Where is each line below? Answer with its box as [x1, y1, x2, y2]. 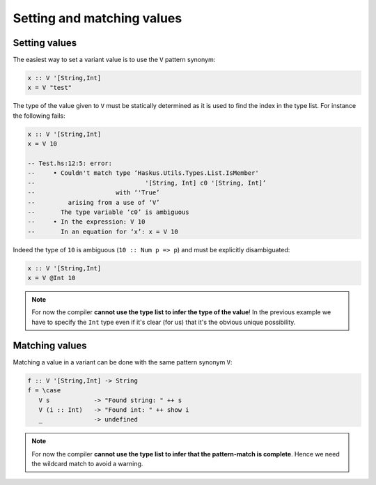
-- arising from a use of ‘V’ [27, 199, 160, 206]
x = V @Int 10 [27, 274, 76, 282]
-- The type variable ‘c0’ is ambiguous [27, 208, 189, 216]
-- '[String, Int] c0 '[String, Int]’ [27, 178, 267, 187]
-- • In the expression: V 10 [27, 218, 146, 226]
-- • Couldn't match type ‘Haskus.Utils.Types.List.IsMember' [27, 169, 259, 177]
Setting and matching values [13, 10, 182, 26]
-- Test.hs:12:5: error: [27, 159, 113, 167]
